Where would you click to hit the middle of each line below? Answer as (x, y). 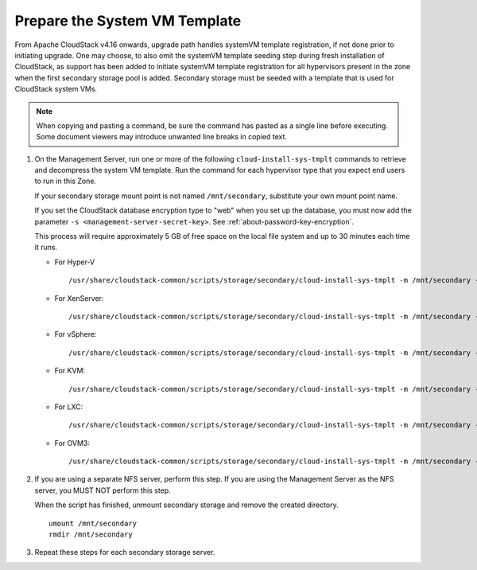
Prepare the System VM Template (128, 21)
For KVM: (70, 371)
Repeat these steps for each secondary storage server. (125, 552)
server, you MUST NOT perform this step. (103, 490)
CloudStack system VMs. (56, 89)
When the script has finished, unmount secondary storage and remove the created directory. (186, 505)
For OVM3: (72, 443)
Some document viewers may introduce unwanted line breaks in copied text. (162, 137)
